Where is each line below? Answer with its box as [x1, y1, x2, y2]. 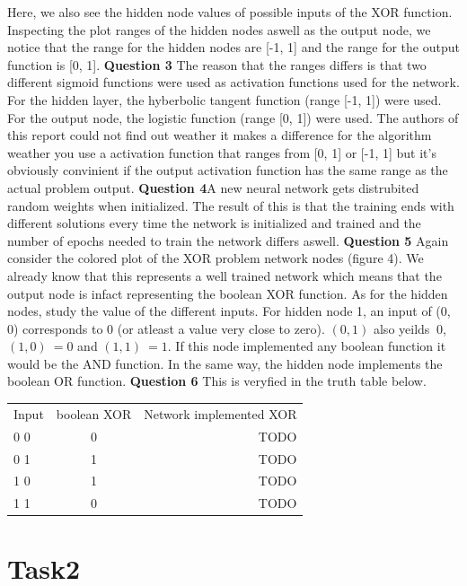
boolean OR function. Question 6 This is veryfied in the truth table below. [7, 372, 427, 390]
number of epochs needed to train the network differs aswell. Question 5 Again [7, 231, 449, 249]
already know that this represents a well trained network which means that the [7, 266, 442, 284]
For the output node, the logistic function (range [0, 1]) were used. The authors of [7, 108, 459, 127]
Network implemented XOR [144, 404, 297, 423]
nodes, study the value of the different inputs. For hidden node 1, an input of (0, [7, 302, 451, 320]
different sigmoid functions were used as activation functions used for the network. [7, 73, 460, 92]
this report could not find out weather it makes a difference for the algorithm [7, 126, 432, 144]
